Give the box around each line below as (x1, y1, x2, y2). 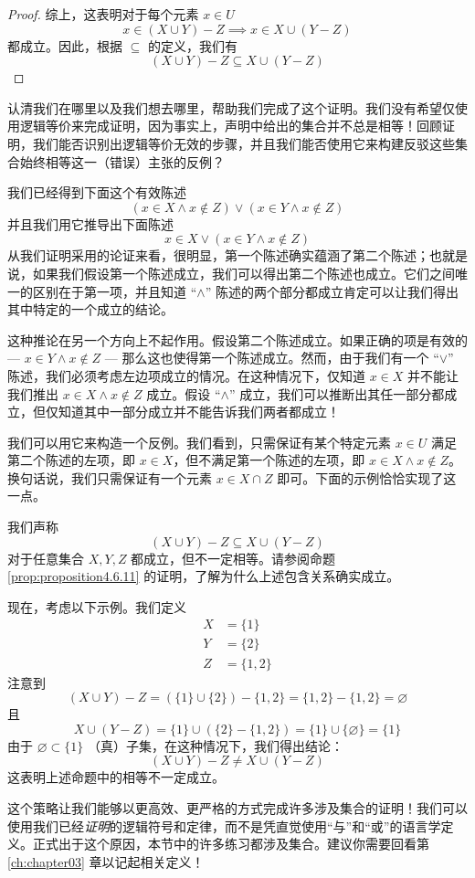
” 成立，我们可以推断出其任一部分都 (228, 384, 445, 403)
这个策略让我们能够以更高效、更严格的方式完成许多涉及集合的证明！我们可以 (7, 798, 468, 817)
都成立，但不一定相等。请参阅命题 (131, 548, 336, 567)
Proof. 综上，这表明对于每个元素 (7, 5, 199, 23)
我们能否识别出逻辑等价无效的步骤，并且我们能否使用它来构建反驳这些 (32, 133, 455, 153)
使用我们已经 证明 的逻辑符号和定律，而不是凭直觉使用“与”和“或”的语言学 (7, 816, 441, 835)
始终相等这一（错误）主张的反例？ (19, 152, 225, 171)
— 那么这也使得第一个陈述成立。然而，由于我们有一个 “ (104, 348, 439, 367)
